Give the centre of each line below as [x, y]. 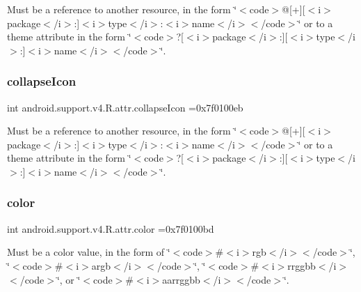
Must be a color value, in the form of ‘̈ [89, 252]
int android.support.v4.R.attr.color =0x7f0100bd [111, 228]
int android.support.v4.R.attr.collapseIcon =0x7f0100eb [125, 107]
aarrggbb [181, 279]
